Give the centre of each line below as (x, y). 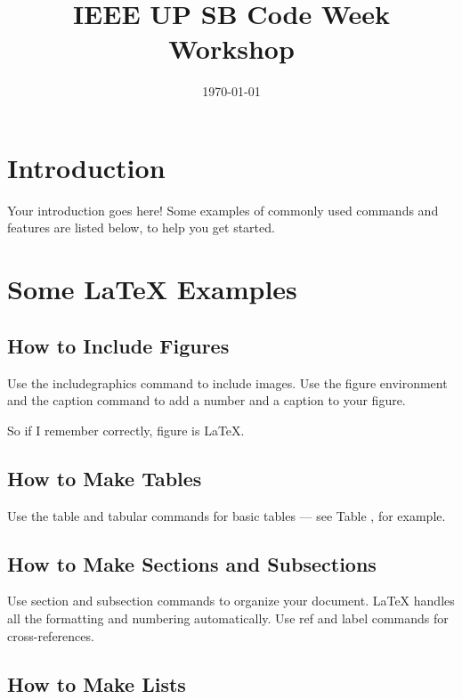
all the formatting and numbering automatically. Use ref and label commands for (228, 618)
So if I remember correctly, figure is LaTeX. (126, 430)
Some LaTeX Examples (152, 289)
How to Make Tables (105, 478)
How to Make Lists (97, 683)
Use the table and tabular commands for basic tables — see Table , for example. (227, 515)
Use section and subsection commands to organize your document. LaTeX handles (231, 601)
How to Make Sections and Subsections (192, 563)
